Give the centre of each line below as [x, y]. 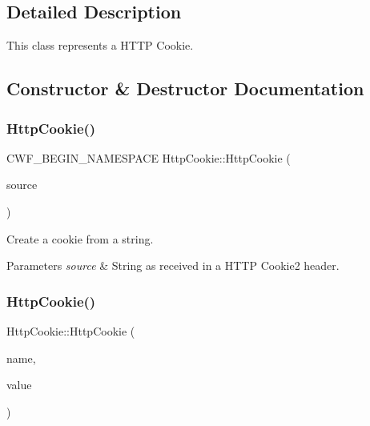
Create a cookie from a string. [80, 238]
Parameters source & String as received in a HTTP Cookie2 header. [173, 265]
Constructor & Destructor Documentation [185, 88]
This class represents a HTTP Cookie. [100, 45]
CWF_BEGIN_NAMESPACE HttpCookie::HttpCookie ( [149, 157]
